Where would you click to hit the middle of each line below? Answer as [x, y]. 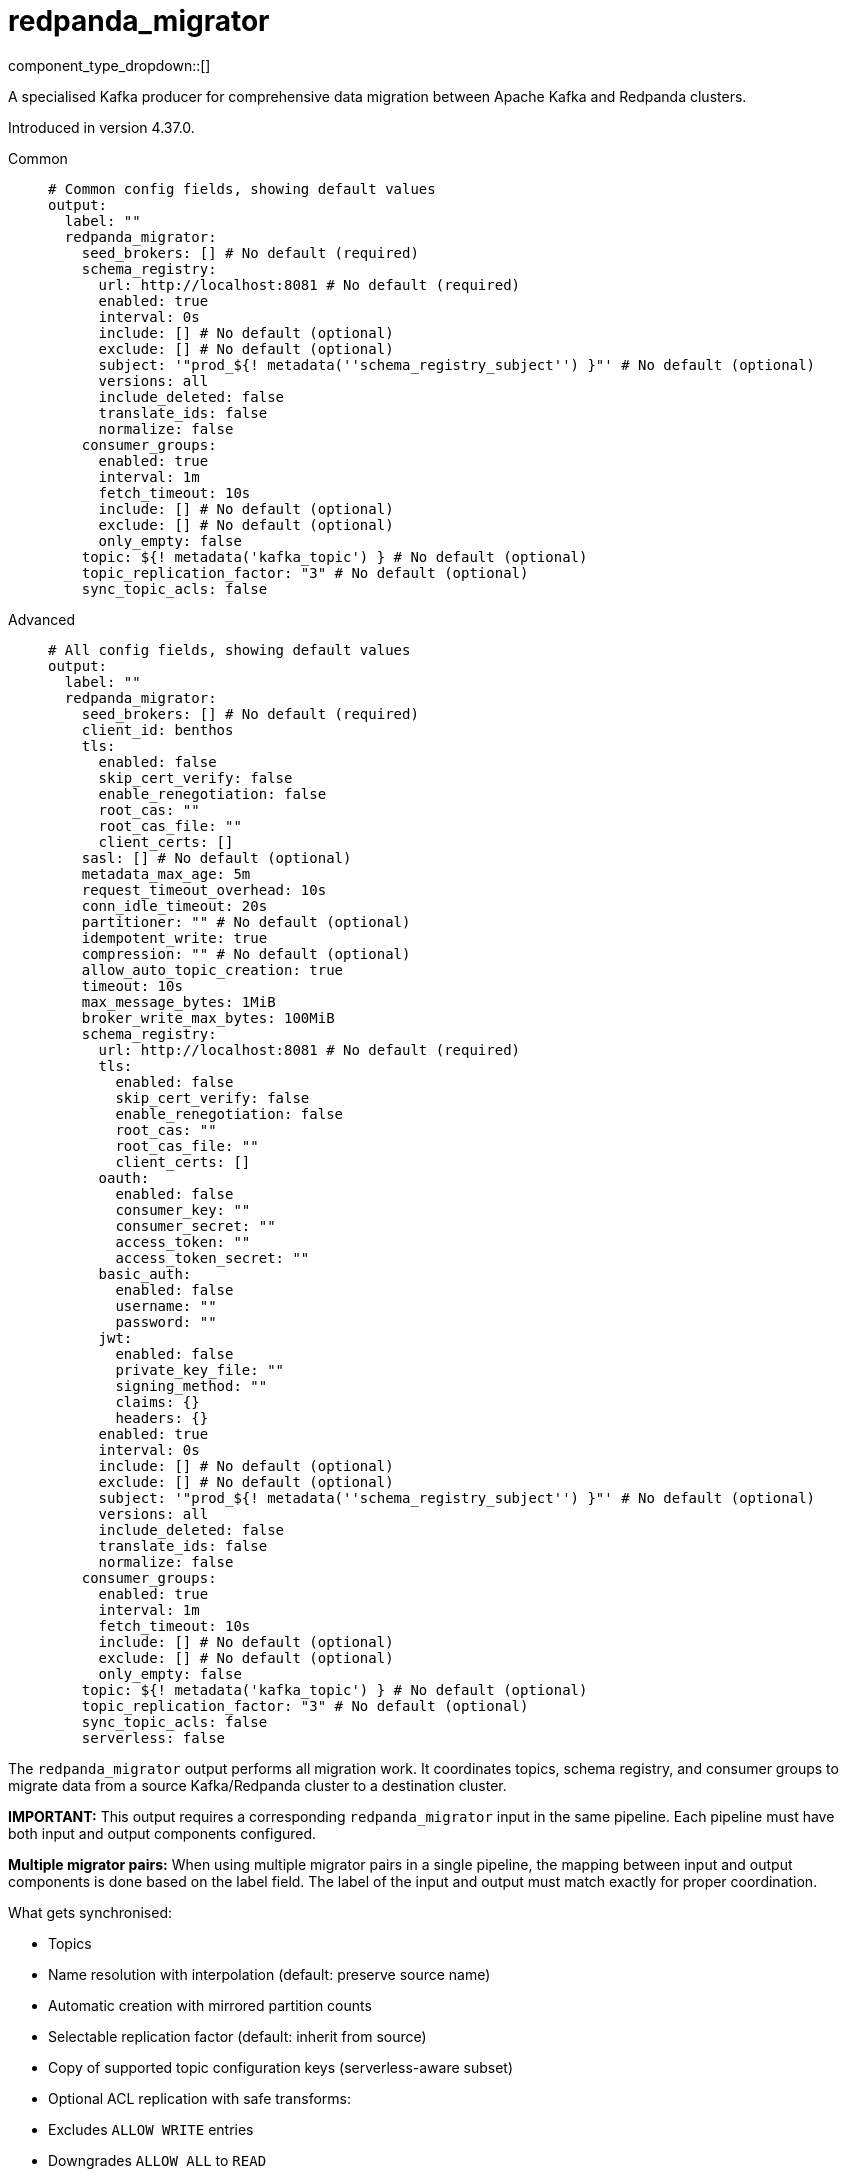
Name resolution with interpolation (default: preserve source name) [269, 1974]
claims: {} [157, 1401]
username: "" [166, 1305]
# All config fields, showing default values [229, 649]
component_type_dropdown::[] [109, 65]
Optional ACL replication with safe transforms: [199, 2098]
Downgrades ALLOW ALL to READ [157, 2160]
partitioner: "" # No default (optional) [246, 921]
